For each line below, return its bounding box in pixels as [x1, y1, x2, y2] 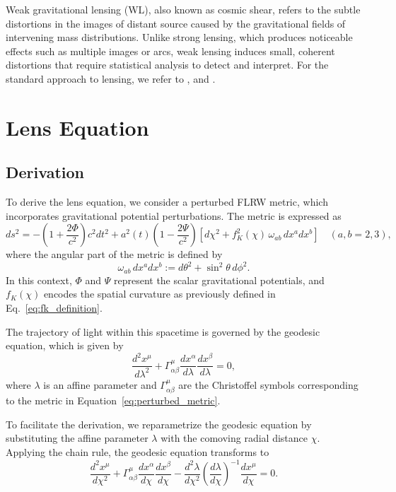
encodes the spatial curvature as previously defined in [43, 286, 276, 301]
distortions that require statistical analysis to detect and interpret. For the [6, 57, 329, 72]
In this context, [6, 272, 72, 287]
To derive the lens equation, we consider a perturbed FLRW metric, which [6, 194, 328, 209]
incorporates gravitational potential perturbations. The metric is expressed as [6, 208, 342, 223]
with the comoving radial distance [161, 430, 308, 445]
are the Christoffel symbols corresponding [178, 377, 359, 392]
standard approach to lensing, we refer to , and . [6, 71, 216, 86]
